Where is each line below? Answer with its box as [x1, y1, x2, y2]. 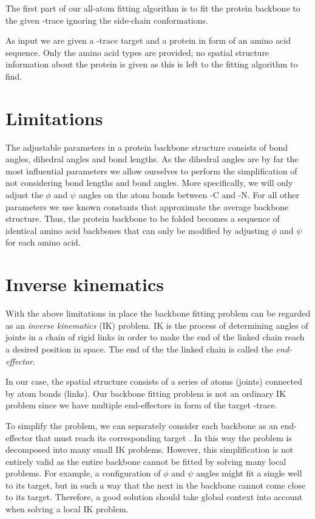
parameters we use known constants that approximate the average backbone [5, 200, 289, 213]
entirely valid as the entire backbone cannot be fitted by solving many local [5, 455, 286, 467]
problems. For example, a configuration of [5, 467, 161, 479]
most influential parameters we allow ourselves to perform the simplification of [5, 164, 297, 177]
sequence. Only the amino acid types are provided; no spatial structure [5, 46, 269, 58]
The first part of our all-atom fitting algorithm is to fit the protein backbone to [5, 2, 300, 14]
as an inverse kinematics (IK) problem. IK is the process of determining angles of [5, 318, 308, 331]
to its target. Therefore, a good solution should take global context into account [5, 490, 303, 503]
